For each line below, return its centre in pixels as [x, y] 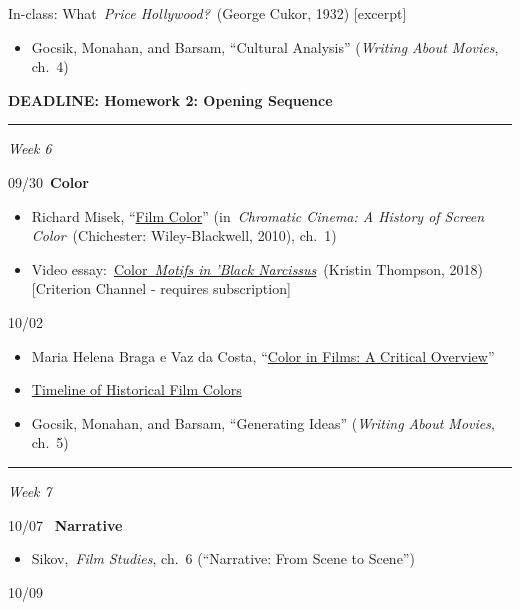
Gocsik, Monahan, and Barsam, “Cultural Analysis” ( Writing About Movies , [265, 46]
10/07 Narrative [65, 524]
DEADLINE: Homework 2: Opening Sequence [170, 99]
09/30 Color [48, 181]
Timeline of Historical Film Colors [136, 389]
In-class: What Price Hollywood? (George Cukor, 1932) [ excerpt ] [207, 13]
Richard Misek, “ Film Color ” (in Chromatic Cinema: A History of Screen [258, 215]
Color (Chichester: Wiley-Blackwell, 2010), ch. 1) [184, 235]
